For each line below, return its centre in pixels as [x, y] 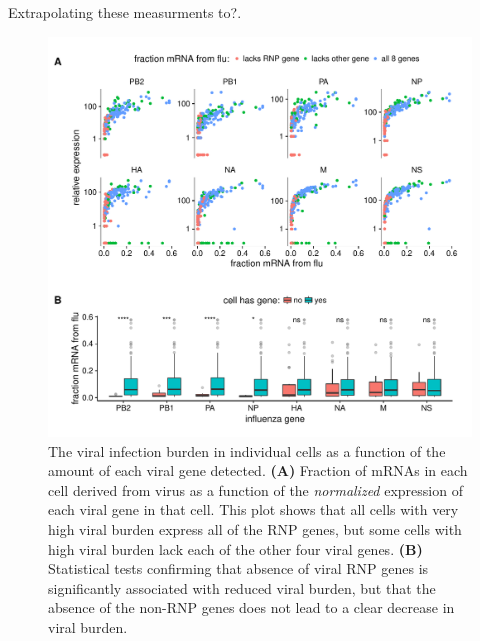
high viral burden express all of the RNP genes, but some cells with [255, 528]
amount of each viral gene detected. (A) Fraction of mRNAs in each [258, 470]
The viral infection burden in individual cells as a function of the [247, 450]
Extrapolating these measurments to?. [125, 12]
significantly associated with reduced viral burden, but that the [242, 587]
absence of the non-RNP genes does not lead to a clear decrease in [251, 607]
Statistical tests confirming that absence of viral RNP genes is [238, 568]
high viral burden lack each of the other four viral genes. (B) [235, 548]
